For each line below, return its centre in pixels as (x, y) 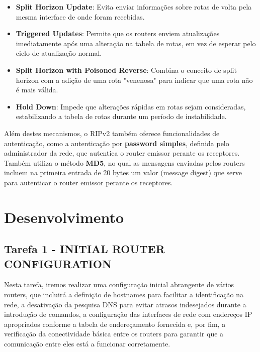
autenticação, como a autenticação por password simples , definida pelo (117, 143)
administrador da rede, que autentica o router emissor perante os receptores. (122, 153)
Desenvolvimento (64, 217)
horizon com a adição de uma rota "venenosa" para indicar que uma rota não (134, 80)
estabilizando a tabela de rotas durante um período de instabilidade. (121, 116)
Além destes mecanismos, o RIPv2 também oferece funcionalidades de (112, 133)
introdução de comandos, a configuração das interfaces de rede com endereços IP (128, 314)
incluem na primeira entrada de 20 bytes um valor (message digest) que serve (123, 172)
